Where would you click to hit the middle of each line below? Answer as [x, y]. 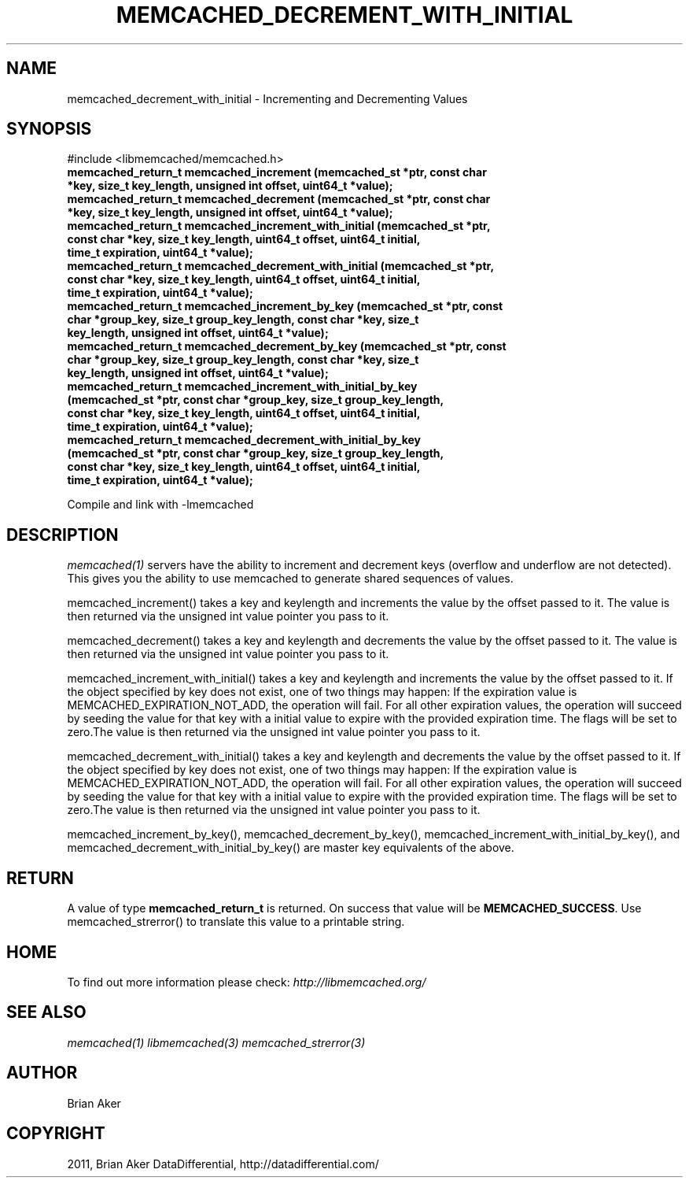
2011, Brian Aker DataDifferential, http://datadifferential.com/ [223, 1164]
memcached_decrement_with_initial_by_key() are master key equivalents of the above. [291, 848]
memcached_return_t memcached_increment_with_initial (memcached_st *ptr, [279, 226]
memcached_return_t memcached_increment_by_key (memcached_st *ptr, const [285, 306]
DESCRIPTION [63, 535]
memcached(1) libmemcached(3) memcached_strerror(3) [216, 1042]
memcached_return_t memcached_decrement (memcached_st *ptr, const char [279, 199]
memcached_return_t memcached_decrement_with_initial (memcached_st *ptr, [281, 266]
